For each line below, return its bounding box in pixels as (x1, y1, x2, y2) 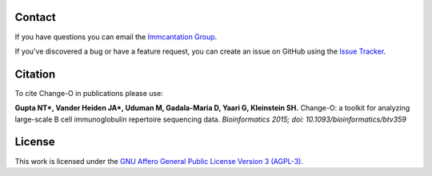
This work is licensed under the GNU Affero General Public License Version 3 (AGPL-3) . (14, 156, 304, 166)
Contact (14, 10, 56, 24)
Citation (14, 67, 56, 81)
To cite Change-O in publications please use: (14, 88, 163, 98)
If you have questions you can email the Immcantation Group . (14, 32, 218, 42)
